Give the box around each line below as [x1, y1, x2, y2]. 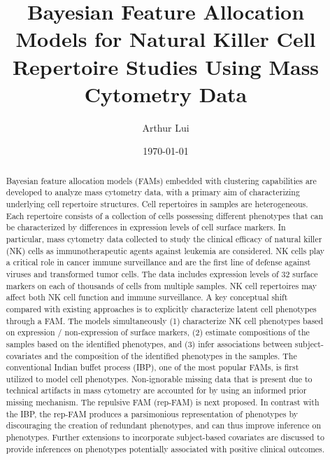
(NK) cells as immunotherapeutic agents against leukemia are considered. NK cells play [6, 244, 325, 256]
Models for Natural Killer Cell [15, 25, 316, 53]
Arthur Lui [142, 120, 189, 134]
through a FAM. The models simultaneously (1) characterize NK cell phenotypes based [6, 314, 324, 326]
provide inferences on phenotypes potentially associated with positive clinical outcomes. [6, 442, 325, 454]
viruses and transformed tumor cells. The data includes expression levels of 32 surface [6, 267, 318, 279]
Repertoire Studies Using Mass [12, 52, 320, 81]
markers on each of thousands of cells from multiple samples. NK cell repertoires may [6, 279, 317, 291]
